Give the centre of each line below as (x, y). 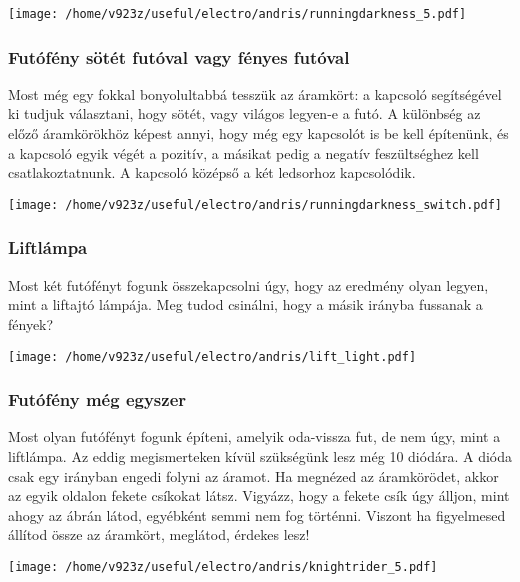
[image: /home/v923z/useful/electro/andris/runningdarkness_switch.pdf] (255, 204)
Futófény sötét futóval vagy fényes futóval (179, 56)
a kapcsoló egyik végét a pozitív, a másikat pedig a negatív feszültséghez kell (243, 152)
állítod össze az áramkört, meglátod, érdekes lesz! (159, 534)
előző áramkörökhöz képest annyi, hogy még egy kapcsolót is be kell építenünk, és (258, 133)
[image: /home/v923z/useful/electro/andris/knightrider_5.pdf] (223, 566)
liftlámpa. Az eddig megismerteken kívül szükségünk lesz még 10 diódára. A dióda (260, 455)
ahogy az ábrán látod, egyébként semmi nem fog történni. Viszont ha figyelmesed (257, 514)
